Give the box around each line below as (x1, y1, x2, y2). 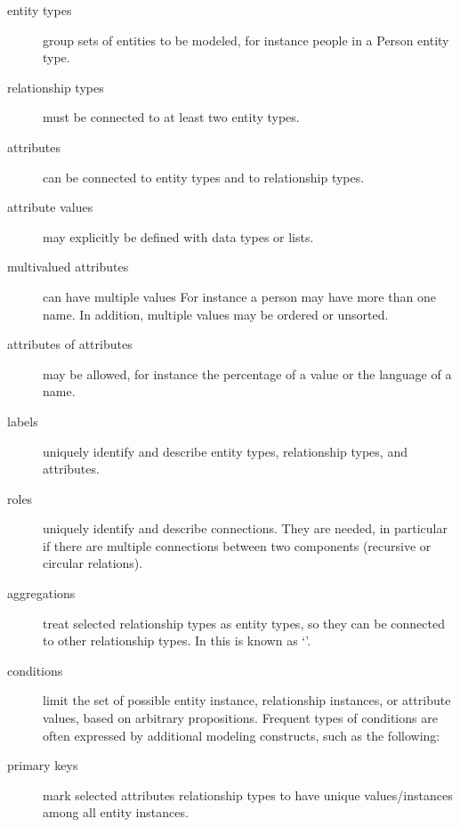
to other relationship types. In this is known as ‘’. (43, 631, 311, 650)
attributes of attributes (7, 335, 133, 353)
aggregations (7, 584, 76, 603)
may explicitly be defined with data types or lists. (43, 227, 314, 246)
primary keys (7, 756, 78, 774)
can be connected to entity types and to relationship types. (43, 167, 365, 186)
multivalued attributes (7, 257, 129, 276)
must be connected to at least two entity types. (43, 108, 300, 126)
